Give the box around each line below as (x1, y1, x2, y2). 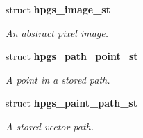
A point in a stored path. (6, 72, 110, 86)
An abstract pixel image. (6, 25, 109, 40)
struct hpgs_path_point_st (6, 49, 138, 63)
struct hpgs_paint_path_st (6, 95, 137, 110)
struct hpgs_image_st (6, 2, 110, 16)
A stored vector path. (6, 118, 94, 133)
